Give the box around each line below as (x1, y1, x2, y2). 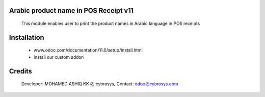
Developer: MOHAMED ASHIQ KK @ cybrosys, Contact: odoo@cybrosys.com (21, 81, 179, 87)
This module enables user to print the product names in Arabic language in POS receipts (21, 21, 200, 26)
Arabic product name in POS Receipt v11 (9, 6, 134, 15)
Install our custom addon (33, 54, 84, 60)
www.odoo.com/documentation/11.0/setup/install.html (33, 47, 143, 53)
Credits (9, 67, 32, 75)
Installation (9, 33, 44, 42)
